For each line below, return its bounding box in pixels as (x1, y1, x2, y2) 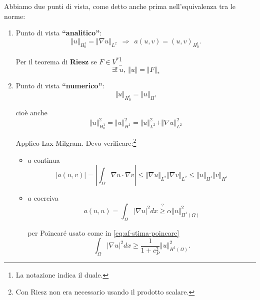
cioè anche (15, 107, 47, 118)
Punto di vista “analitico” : (15, 27, 102, 38)
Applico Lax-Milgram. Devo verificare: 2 (15, 136, 136, 148)
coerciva (33, 193, 58, 203)
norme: (4, 10, 25, 21)
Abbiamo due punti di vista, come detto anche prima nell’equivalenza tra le (4, 1, 235, 11)
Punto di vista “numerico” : (15, 80, 104, 91)
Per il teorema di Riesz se (15, 56, 97, 66)
